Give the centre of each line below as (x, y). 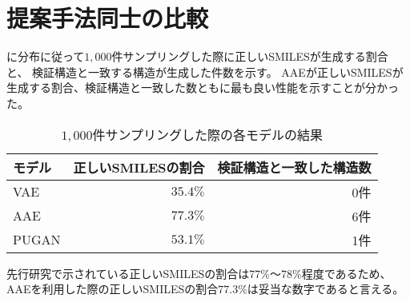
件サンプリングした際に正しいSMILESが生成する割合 (250, 56)
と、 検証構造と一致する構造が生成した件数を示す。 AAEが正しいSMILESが (205, 72)
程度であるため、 (346, 273)
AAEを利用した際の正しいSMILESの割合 (113, 289)
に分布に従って (46, 56)
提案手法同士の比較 (108, 18)
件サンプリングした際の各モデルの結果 (208, 134)
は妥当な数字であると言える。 (326, 289)
